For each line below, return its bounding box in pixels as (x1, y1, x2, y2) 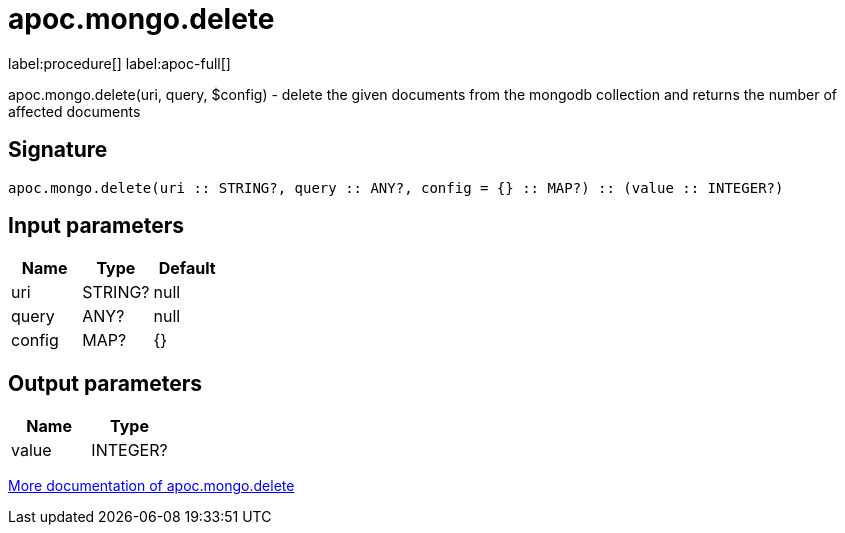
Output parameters (8, 370, 202, 396)
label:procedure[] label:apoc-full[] (8, 54, 231, 72)
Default (158, 258, 216, 279)
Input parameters (8, 213, 185, 239)
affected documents (8, 102, 141, 120)
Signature (8, 137, 108, 163)
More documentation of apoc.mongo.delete (8, 477, 295, 495)
